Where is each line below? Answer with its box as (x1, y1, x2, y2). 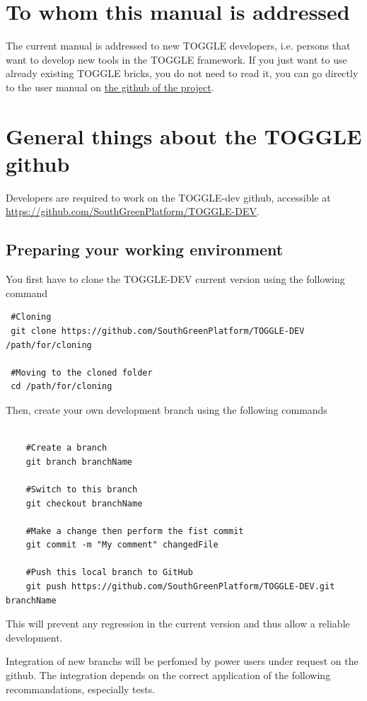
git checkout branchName (25, 498, 143, 509)
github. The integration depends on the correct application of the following (6, 668, 331, 683)
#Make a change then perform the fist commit (25, 526, 244, 536)
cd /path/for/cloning (11, 381, 112, 392)
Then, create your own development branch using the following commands (6, 402, 327, 417)
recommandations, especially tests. (6, 681, 156, 696)
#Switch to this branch (25, 484, 138, 494)
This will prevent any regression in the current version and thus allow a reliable (6, 616, 350, 631)
